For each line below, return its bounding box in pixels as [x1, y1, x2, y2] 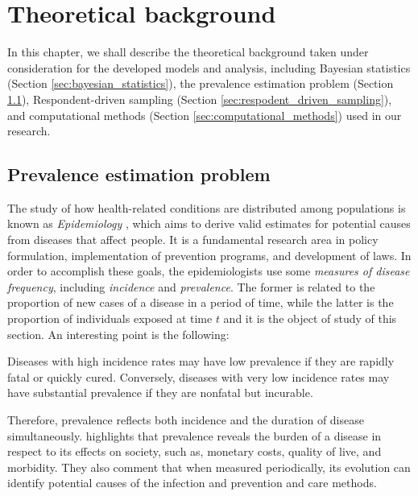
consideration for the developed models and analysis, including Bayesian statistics [7, 59, 411, 76]
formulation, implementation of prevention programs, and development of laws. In [7, 246, 412, 263]
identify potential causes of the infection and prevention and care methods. [7, 474, 377, 491]
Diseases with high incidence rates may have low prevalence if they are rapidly [7, 353, 395, 370]
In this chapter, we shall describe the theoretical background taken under [7, 43, 369, 60]
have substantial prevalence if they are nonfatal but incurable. [7, 384, 313, 401]
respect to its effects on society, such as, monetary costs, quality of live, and [7, 443, 382, 460]
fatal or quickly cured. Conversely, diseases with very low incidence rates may [7, 368, 390, 385]
